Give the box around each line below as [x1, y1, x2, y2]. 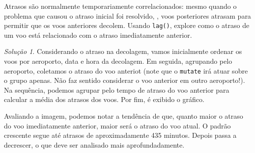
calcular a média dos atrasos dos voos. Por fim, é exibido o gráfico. [4, 94, 204, 104]
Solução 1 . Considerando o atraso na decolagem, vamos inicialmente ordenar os [4, 46, 242, 56]
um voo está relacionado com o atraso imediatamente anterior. [4, 29, 192, 40]
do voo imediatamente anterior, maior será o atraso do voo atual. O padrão [4, 120, 231, 130]
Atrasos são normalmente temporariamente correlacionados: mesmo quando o [4, 1, 237, 11]
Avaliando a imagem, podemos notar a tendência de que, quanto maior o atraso [4, 111, 243, 121]
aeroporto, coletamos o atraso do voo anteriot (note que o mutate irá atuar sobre [4, 65, 248, 76]
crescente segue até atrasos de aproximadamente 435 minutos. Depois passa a [4, 130, 237, 140]
